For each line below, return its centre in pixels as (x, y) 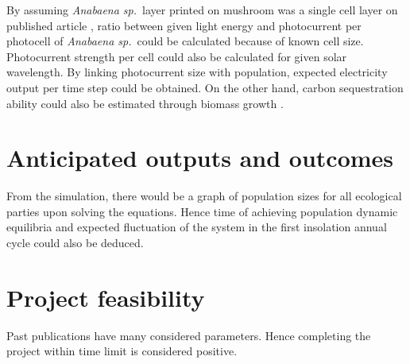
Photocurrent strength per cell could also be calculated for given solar (177, 56)
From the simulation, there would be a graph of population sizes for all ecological (204, 196)
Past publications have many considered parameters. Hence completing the (189, 335)
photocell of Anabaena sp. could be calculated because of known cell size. (185, 41)
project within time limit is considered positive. (122, 351)
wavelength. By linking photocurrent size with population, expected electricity (197, 72)
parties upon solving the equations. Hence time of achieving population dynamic (202, 211)
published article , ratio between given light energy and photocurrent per (184, 25)
